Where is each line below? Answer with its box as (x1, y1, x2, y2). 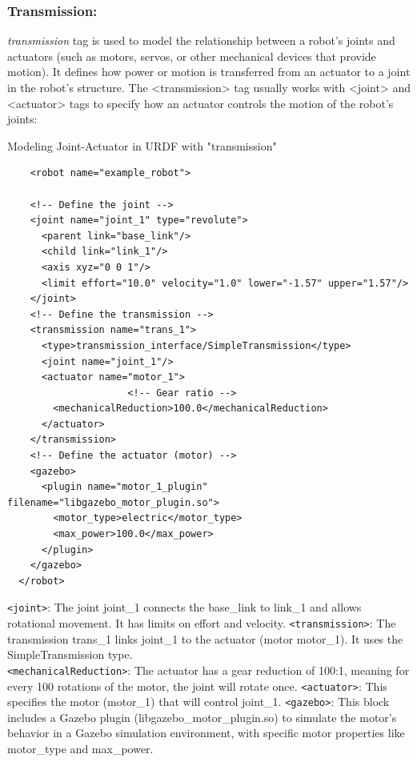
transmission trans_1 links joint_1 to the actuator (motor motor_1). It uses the (7, 630, 403, 647)
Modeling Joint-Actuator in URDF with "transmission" (7, 137, 277, 154)
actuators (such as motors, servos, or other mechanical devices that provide (7, 47, 376, 64)
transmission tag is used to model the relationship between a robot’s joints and (7, 32, 395, 49)
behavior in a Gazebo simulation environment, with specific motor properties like (7, 724, 405, 741)
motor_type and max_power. (7, 740, 154, 757)
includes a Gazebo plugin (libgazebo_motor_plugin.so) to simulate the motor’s (7, 708, 397, 725)
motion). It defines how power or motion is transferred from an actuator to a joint (7, 63, 411, 80)
